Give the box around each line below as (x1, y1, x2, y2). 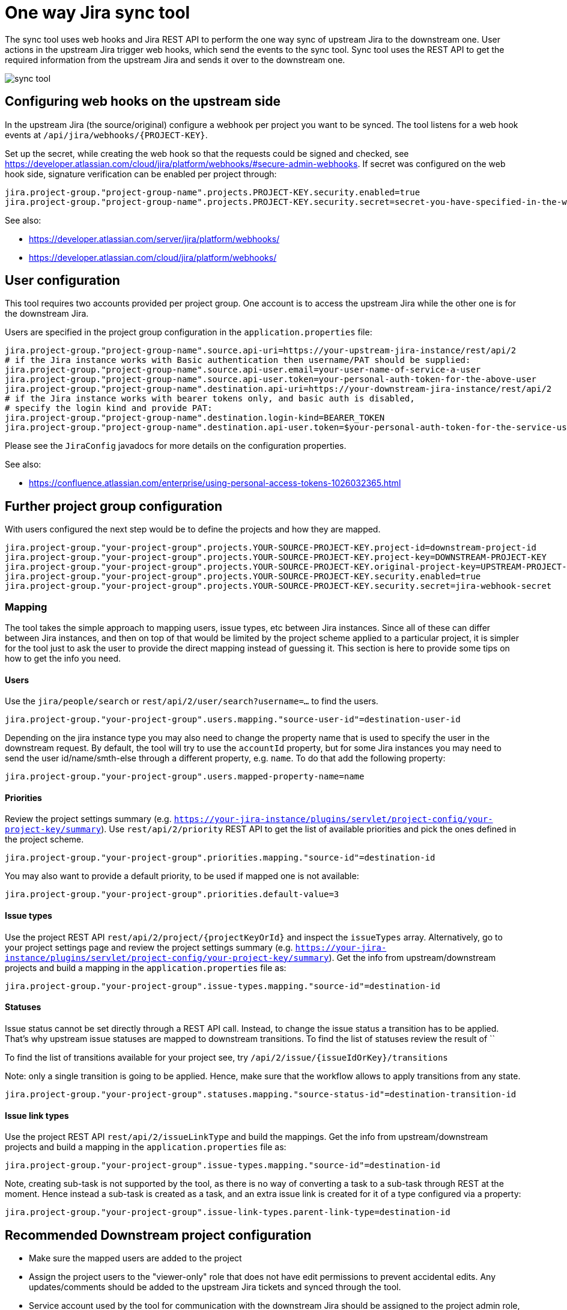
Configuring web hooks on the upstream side (5, 94, 281, 109)
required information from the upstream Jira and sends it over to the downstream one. (5, 54, 345, 65)
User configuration (5, 273, 120, 288)
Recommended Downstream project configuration (5, 1227, 312, 1243)
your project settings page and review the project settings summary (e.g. (5, 942, 293, 952)
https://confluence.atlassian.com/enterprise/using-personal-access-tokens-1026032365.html (29, 478, 401, 489)
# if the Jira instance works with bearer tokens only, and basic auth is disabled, (5, 394, 415, 404)
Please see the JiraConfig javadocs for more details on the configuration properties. (5, 440, 347, 451)
